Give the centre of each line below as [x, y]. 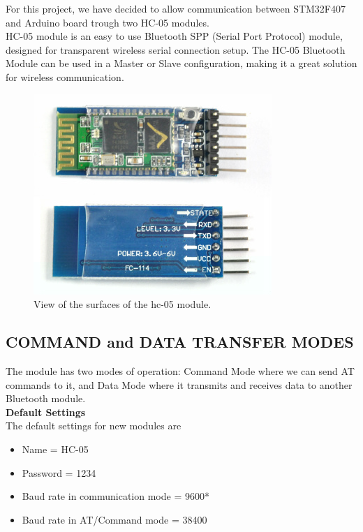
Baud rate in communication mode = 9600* [116, 496]
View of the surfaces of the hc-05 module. [123, 304]
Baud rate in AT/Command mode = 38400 [114, 519]
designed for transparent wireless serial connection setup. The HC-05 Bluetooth [176, 49]
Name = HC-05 [55, 449]
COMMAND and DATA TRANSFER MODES [180, 342]
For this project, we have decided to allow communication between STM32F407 [176, 8]
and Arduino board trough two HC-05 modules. [108, 22]
